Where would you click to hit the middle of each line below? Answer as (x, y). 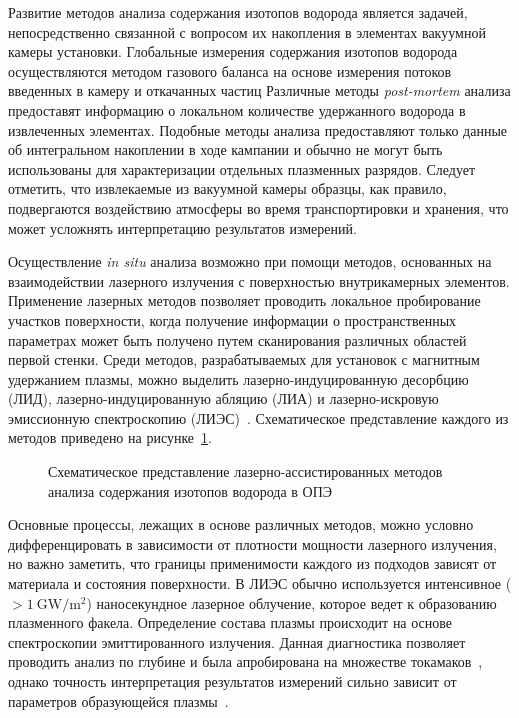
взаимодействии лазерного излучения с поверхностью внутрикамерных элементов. (259, 280)
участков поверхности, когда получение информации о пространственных (232, 319)
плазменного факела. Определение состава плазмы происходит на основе (230, 622)
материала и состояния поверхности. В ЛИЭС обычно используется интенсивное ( (260, 583)
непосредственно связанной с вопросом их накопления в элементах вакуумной (247, 31)
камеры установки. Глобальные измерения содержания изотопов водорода (233, 51)
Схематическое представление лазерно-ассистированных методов (245, 471)
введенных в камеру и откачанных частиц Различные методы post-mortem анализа (259, 90)
